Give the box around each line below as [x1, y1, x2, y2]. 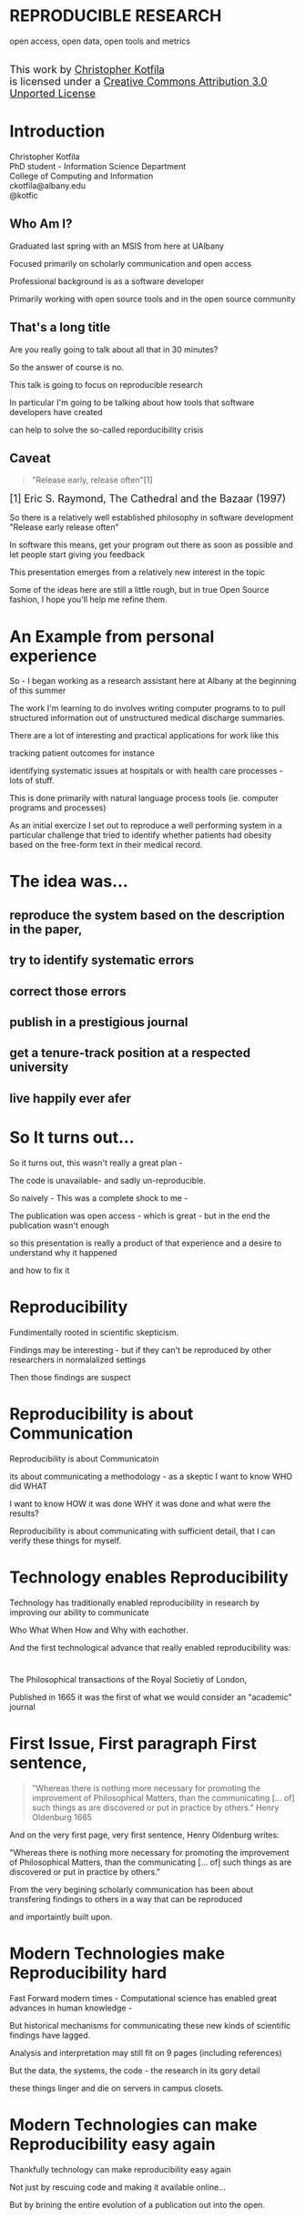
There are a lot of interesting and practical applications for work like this [9, 730, 280, 741]
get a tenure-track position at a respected [9, 1045, 251, 1061]
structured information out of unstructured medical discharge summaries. [9, 712, 285, 724]
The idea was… [9, 871, 129, 892]
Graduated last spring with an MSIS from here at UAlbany [9, 240, 225, 251]
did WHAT [9, 1481, 48, 1491]
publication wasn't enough [9, 1219, 109, 1230]
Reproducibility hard [9, 1962, 168, 1983]
